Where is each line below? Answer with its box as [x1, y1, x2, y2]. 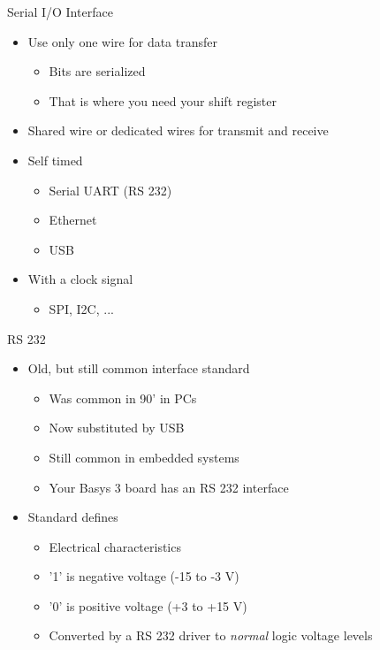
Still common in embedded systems [49, 447, 239, 466]
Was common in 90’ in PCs [49, 388, 197, 407]
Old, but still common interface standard [27, 359, 250, 378]
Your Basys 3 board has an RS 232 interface [49, 478, 289, 496]
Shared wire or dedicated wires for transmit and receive [27, 121, 329, 140]
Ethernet [49, 210, 97, 229]
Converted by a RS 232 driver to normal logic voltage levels [49, 626, 373, 645]
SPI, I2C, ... [49, 299, 114, 317]
